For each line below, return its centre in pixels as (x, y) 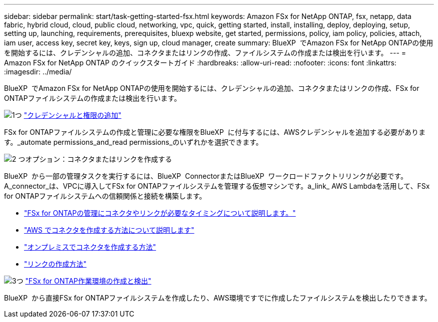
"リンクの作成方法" (55, 264)
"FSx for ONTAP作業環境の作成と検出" (88, 281)
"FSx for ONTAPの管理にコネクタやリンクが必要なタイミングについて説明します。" (160, 213)
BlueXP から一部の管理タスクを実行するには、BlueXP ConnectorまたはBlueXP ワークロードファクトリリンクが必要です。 (206, 176)
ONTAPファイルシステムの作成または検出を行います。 (92, 98)
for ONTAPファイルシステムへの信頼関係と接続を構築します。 (105, 196)
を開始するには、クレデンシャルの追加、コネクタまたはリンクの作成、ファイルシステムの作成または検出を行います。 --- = (205, 53)
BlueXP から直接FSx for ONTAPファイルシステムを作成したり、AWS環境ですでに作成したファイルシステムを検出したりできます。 (218, 298)
